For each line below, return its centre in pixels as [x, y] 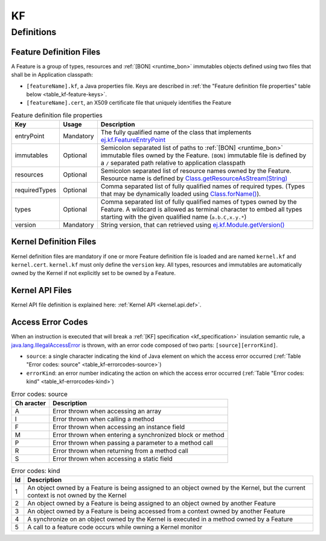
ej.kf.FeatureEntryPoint [133, 140]
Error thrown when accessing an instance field [119, 427]
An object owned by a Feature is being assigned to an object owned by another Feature [152, 504]
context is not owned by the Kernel [77, 496]
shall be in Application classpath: [52, 75]
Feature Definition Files [56, 52]
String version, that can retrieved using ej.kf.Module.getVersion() [193, 225]
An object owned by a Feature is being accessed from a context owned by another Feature [156, 511]
